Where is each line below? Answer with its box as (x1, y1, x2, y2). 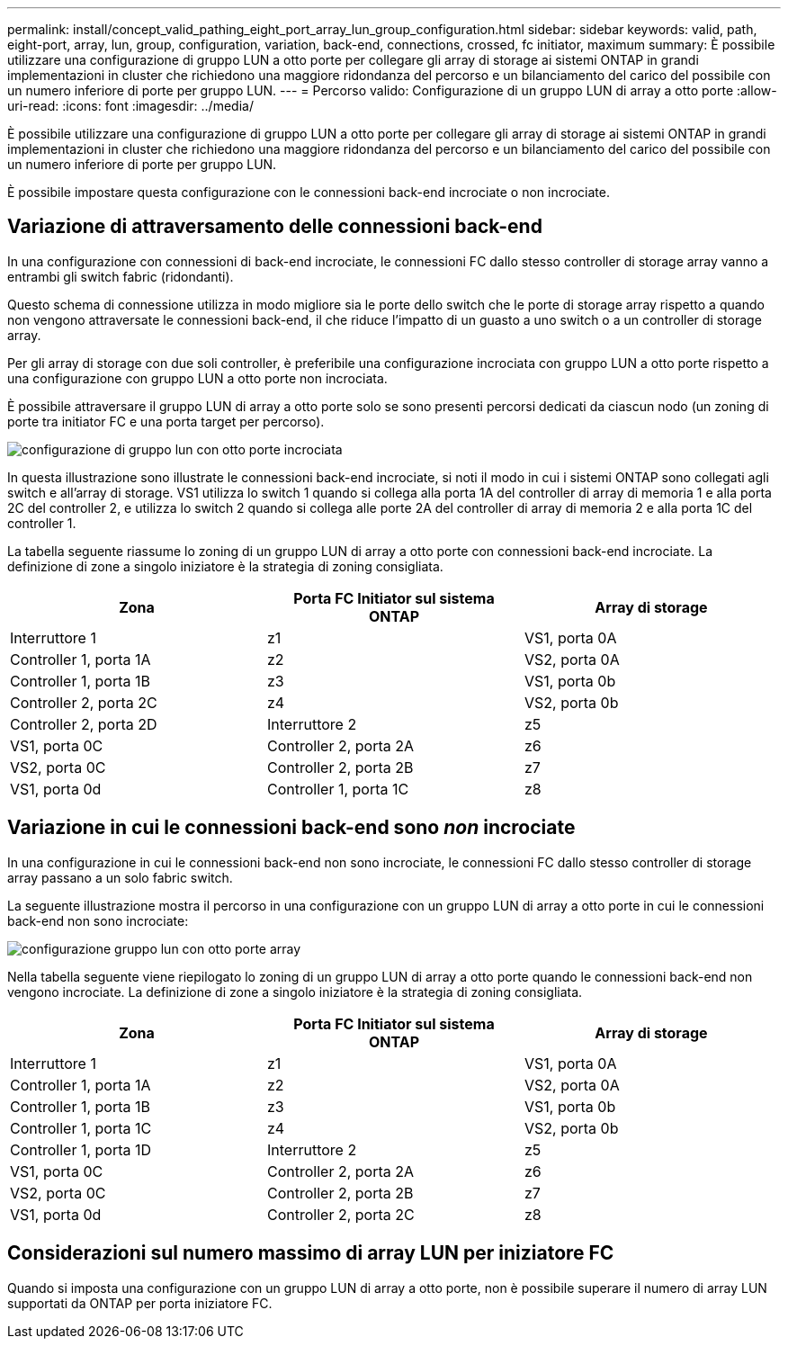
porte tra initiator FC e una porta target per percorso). (7, 413, 325, 429)
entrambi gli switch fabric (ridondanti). (7, 268, 234, 284)
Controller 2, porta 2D (10, 714, 157, 733)
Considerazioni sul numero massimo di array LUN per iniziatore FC (7, 1242, 614, 1265)
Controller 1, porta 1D (10, 1140, 152, 1159)
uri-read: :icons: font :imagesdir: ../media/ (7, 98, 254, 113)
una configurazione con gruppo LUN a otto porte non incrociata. (7, 370, 388, 386)
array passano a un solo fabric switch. (7, 869, 233, 885)
